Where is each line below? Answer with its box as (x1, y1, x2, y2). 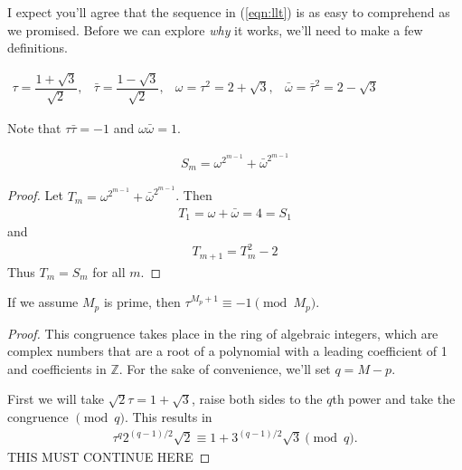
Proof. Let (7, 186, 63, 205)
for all (92, 262, 126, 281)
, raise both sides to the (191, 389, 323, 408)
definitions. (7, 38, 68, 57)
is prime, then (103, 293, 181, 312)
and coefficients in (7, 359, 107, 378)
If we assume (7, 293, 79, 312)
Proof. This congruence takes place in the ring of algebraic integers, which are (7, 323, 438, 342)
